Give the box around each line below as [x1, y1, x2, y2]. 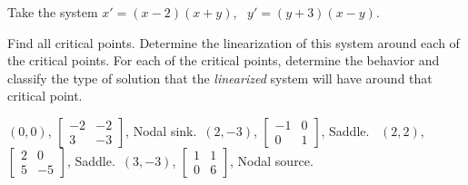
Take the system [7, 3, 98, 21]
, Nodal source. [230, 151, 314, 170]
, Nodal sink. [125, 121, 197, 140]
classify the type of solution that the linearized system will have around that [7, 68, 433, 87]
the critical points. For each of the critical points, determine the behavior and [7, 51, 440, 70]
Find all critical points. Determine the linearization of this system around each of [7, 33, 460, 52]
